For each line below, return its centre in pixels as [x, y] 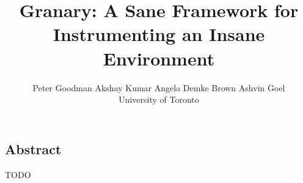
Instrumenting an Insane [159, 34]
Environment [159, 58]
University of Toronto [159, 99]
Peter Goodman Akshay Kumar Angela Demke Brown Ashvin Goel [159, 87]
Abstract [33, 148]
